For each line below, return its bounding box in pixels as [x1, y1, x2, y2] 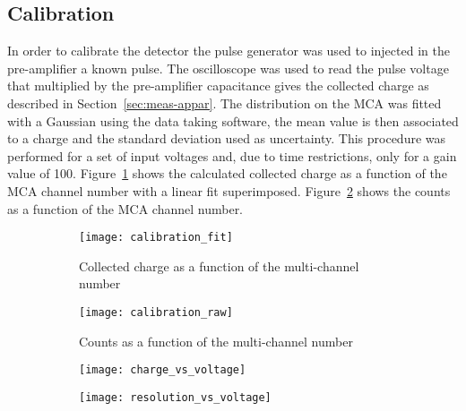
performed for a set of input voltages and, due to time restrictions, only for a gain [7, 146, 457, 165]
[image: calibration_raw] [79, 305, 233, 319]
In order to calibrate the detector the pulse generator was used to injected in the [7, 41, 450, 60]
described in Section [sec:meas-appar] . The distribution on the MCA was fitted [7, 93, 442, 112]
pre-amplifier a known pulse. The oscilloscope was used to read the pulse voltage [7, 58, 449, 77]
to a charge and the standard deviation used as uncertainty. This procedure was [7, 129, 446, 148]
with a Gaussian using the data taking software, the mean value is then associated [7, 111, 459, 130]
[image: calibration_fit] [79, 231, 233, 244]
